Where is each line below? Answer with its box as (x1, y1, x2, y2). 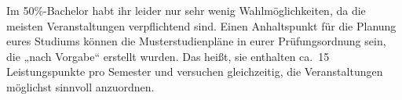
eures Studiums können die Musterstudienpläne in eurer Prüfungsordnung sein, (6, 33, 386, 49)
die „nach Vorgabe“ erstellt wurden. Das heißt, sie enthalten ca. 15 (6, 48, 330, 64)
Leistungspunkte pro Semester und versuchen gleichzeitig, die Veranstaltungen (6, 63, 383, 80)
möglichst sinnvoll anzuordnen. (6, 78, 155, 95)
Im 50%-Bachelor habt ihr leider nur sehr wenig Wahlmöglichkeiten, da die (6, 2, 366, 18)
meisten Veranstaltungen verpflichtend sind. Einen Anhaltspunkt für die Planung (6, 17, 397, 34)
